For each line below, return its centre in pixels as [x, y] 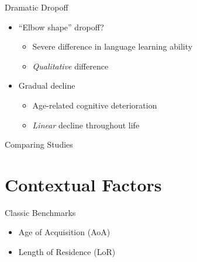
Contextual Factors [83, 184]
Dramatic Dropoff [37, 7]
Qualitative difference [70, 66]
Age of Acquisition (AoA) [64, 232]
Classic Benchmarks [40, 212]
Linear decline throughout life [86, 125]
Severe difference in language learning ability [113, 46]
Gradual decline [47, 85]
